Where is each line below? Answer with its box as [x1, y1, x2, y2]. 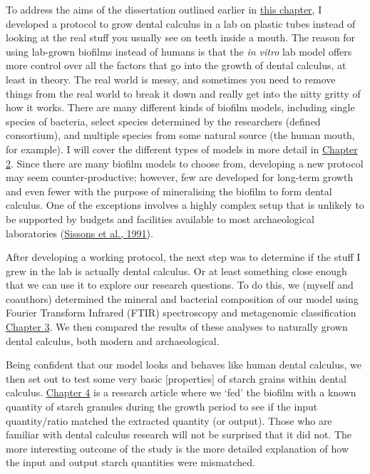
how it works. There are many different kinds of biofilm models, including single [6, 100, 355, 115]
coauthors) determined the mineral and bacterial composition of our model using [6, 291, 359, 306]
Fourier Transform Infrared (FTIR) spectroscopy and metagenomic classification [6, 305, 356, 320]
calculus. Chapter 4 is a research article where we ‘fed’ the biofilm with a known [6, 385, 356, 400]
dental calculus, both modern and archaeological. [6, 333, 220, 348]
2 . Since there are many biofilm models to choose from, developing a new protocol [6, 155, 364, 170]
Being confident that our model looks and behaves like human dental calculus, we [6, 357, 362, 372]
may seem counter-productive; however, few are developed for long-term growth [6, 170, 354, 185]
